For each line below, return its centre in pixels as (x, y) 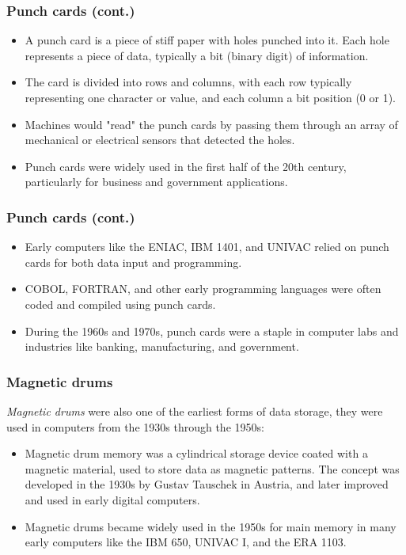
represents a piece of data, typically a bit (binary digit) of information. (197, 55)
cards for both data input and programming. (133, 262)
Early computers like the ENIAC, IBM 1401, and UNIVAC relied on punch (207, 247)
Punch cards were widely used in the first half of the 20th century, (186, 166)
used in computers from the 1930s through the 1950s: (135, 426)
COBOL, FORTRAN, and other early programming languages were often (203, 289)
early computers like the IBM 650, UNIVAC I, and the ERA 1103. (186, 542)
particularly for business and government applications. (156, 182)
